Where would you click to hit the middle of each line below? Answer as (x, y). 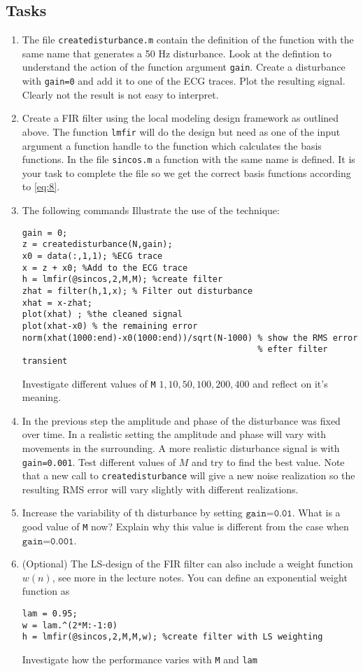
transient (45, 361)
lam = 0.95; (50, 614)
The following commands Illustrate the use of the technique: (151, 210)
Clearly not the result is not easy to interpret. (120, 94)
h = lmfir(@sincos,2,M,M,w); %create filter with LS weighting (172, 637)
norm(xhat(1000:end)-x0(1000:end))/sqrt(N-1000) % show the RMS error (190, 338)
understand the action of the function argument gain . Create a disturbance (184, 67)
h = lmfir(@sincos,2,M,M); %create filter (122, 280)
